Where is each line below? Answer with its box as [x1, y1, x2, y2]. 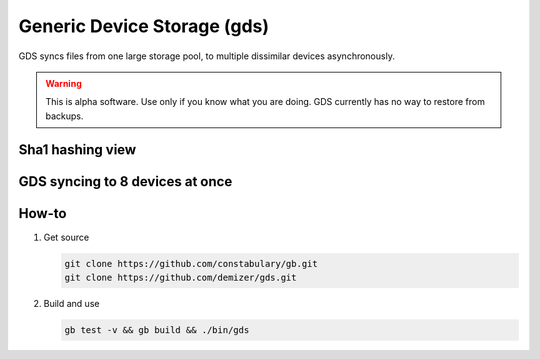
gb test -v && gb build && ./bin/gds [64, 325, 250, 335]
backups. [45, 110, 84, 122]
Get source [43, 231, 90, 243]
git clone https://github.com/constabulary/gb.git [64, 258, 319, 269]
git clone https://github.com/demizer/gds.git [64, 272, 297, 284]
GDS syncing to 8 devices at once [18, 173, 233, 190]
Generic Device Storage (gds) [18, 15, 270, 37]
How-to [18, 205, 67, 222]
